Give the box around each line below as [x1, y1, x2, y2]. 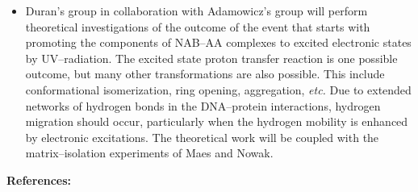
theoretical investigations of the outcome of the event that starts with [25, 18, 370, 35]
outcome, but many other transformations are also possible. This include [25, 65, 385, 82]
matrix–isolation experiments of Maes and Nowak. [25, 144, 274, 161]
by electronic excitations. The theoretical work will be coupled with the [25, 128, 379, 145]
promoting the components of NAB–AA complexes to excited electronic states [25, 34, 412, 51]
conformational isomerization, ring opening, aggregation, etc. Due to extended [25, 81, 412, 98]
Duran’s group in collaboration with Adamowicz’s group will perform [25, 2, 368, 19]
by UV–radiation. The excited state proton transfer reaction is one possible [25, 49, 398, 66]
